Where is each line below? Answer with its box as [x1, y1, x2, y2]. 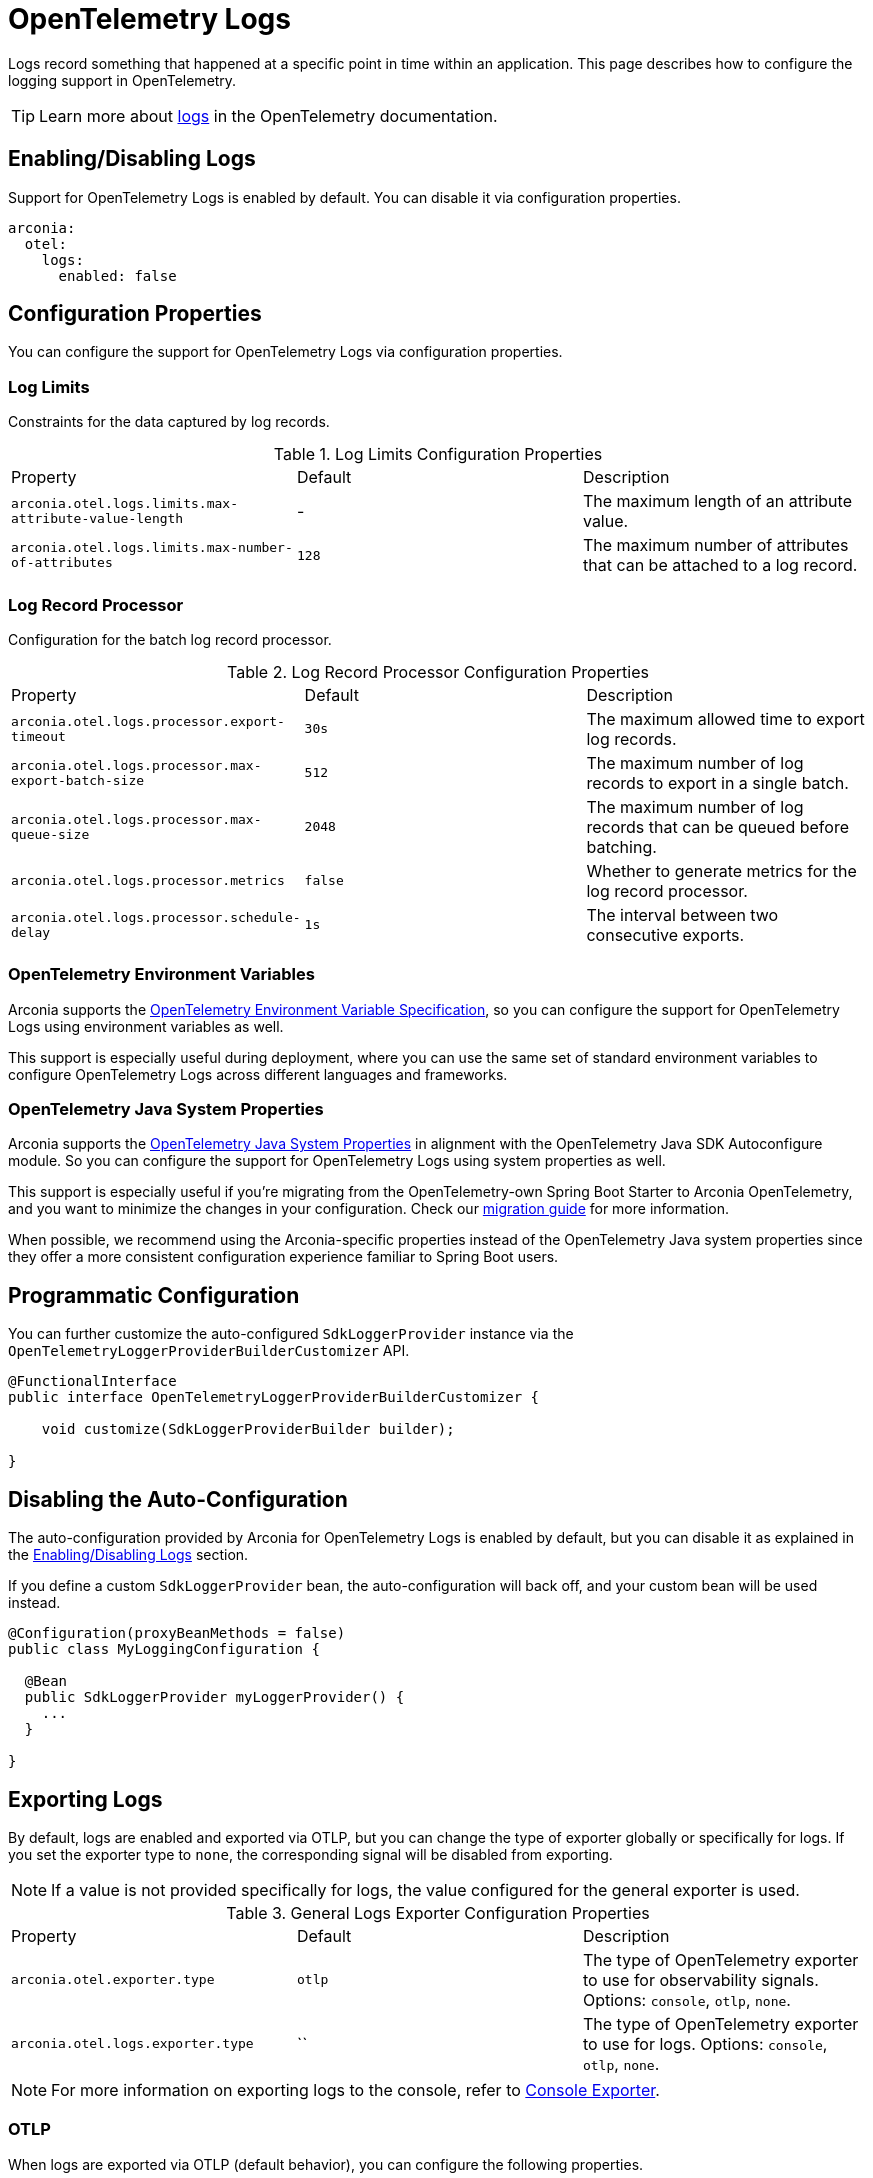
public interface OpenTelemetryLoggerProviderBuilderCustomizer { [8, 1389, 540, 1406]
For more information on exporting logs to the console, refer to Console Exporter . [51, 2079, 660, 2100]
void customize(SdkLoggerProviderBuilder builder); [41, 1421, 455, 1438]
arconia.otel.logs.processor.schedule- [11, 909, 301, 925]
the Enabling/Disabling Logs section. [8, 1546, 249, 1564]
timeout [11, 728, 66, 744]
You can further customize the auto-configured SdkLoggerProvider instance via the [8, 1325, 574, 1343]
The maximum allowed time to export [586, 708, 865, 729]
